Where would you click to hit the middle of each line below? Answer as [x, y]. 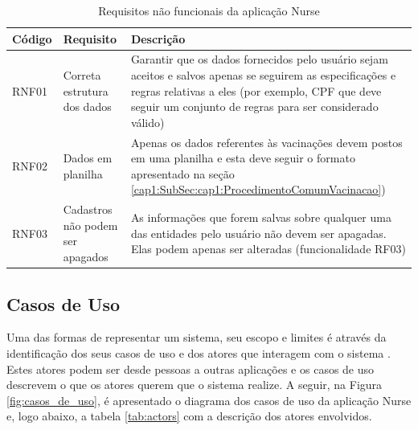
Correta [82, 75]
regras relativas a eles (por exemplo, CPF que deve [256, 90]
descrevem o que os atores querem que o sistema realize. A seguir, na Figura [195, 385]
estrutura [86, 90]
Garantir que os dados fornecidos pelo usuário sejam [259, 59]
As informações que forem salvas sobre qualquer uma [261, 217]
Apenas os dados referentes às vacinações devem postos [266, 142]
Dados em [88, 158]
